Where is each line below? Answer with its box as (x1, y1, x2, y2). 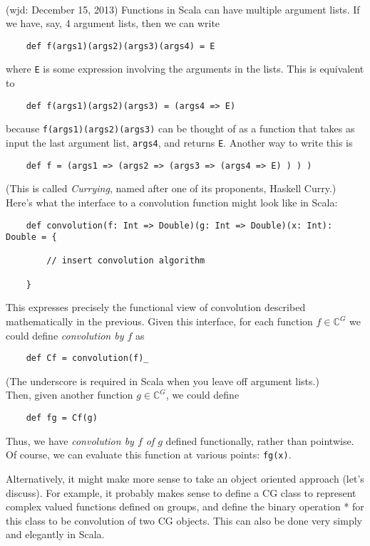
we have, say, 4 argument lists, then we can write (6, 16, 220, 31)
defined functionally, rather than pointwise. (165, 433, 354, 448)
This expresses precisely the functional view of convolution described (6, 300, 306, 315)
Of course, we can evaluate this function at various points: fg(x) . (6, 447, 292, 462)
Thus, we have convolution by (6, 433, 134, 448)
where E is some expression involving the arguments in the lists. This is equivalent (6, 61, 364, 76)
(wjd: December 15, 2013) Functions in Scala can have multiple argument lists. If (6, 1, 360, 16)
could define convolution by (6, 327, 124, 342)
